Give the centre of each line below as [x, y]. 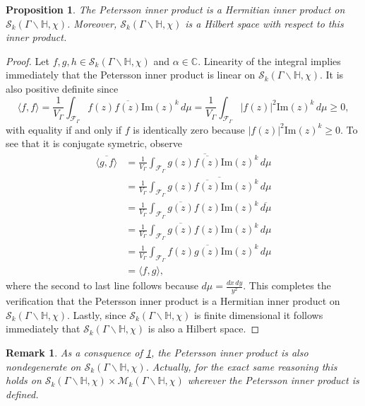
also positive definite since [62, 88]
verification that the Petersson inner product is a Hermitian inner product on [173, 301]
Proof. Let [28, 60]
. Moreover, [92, 23]
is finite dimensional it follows [258, 314]
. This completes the [287, 285]
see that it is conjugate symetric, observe [94, 143]
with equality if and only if [64, 129]
